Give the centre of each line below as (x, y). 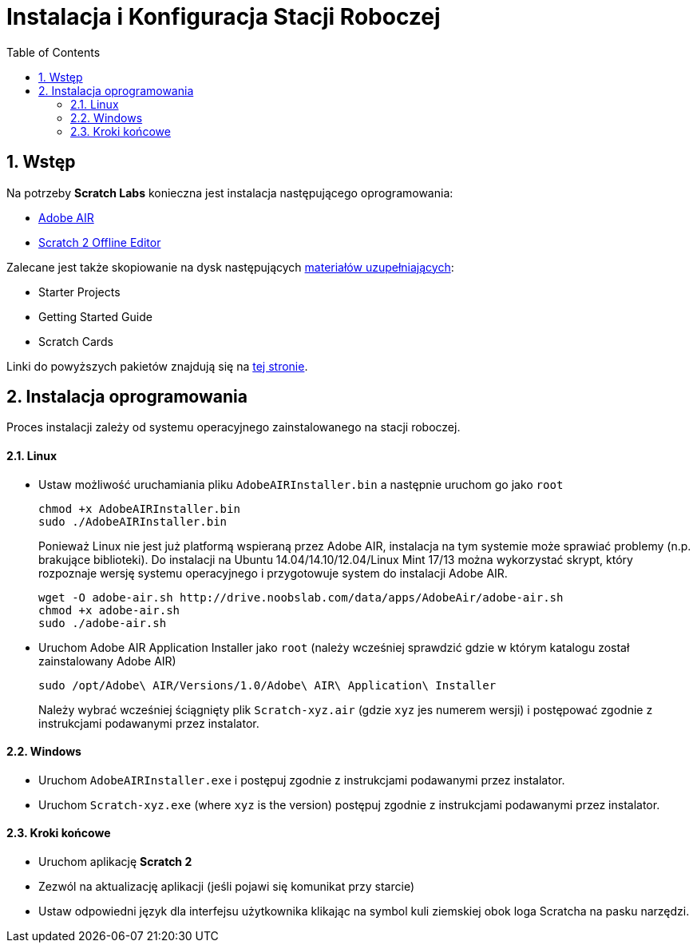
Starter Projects (79, 292)
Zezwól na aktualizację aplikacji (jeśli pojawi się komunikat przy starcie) (226, 887)
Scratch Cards (76, 341)
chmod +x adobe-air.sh (109, 610)
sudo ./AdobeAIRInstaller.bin (133, 521)
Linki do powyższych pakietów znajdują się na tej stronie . (157, 366)
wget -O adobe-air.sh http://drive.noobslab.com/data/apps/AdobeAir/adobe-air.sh (301, 597)
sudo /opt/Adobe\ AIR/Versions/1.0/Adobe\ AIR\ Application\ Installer (267, 685)
